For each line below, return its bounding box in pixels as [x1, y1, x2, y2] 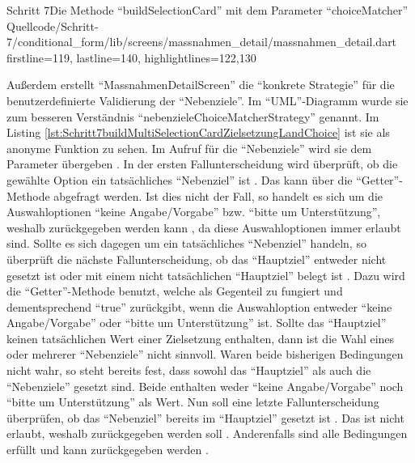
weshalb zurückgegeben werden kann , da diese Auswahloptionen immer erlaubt [6, 219, 401, 236]
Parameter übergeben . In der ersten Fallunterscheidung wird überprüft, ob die [6, 155, 398, 172]
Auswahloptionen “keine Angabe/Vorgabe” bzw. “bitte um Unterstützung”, [6, 203, 381, 220]
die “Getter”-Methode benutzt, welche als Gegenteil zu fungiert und [6, 282, 343, 299]
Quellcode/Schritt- [6, 17, 99, 34]
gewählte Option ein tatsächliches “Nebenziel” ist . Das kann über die [6, 171, 353, 188]
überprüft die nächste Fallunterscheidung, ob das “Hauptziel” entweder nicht [6, 250, 387, 267]
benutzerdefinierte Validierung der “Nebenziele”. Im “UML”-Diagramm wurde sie [6, 91, 409, 108]
